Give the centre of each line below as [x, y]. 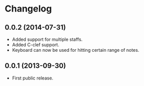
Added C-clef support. [35, 45]
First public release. [33, 78]
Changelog [28, 9]
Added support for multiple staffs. [47, 39]
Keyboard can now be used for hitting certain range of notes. [76, 50]
